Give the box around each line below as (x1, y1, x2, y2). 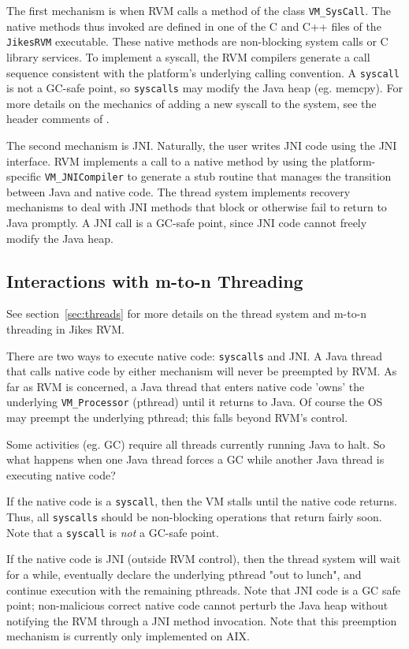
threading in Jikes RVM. (6, 321, 125, 338)
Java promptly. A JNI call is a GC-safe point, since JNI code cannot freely (6, 214, 367, 231)
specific (6, 168, 42, 185)
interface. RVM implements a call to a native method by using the (6, 152, 327, 169)
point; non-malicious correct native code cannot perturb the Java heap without (6, 597, 389, 614)
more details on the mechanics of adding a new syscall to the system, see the (6, 95, 377, 111)
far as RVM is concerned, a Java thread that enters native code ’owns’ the (6, 378, 365, 394)
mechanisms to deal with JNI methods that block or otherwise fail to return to (6, 199, 387, 215)
